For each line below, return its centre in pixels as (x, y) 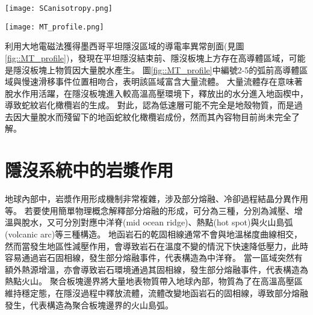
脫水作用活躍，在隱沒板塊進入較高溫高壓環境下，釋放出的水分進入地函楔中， (156, 93)
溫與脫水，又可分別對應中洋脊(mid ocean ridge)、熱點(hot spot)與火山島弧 (149, 222)
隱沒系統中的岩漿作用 (89, 170)
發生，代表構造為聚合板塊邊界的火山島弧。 (89, 304)
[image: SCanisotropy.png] (59, 8)
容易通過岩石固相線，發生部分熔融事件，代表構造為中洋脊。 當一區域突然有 (154, 258)
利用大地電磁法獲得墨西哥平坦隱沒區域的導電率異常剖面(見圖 (125, 46)
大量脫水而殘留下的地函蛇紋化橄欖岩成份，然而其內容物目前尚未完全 (156, 116)
